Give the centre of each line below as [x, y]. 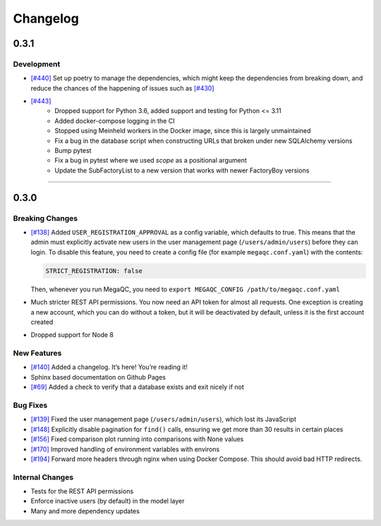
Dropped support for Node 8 [72, 335]
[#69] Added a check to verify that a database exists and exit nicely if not [138, 387]
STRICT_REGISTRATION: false [94, 271]
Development [37, 64]
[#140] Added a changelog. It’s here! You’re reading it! [109, 367]
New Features [37, 353]
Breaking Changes [46, 218]
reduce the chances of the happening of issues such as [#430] [122, 88]
